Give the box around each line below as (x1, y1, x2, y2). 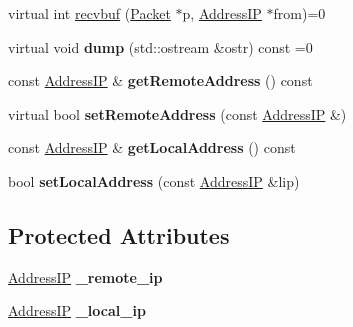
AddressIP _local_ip (8, 300, 146, 321)
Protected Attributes (8, 219, 230, 250)
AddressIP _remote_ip (8, 266, 163, 287)
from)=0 (273, 3, 326, 23)
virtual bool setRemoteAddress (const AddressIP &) (8, 103, 347, 124)
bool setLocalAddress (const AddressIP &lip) (8, 170, 300, 191)
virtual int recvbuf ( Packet (8, 3, 171, 23)
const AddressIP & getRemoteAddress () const (8, 70, 313, 91)
